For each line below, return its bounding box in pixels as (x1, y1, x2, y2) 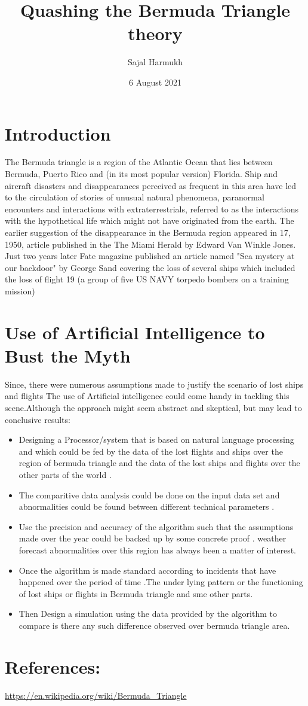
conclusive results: (5, 413, 70, 425)
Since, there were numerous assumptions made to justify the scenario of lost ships (5, 378, 304, 390)
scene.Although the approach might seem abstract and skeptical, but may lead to (5, 401, 302, 414)
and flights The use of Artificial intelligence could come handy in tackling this (5, 389, 289, 402)
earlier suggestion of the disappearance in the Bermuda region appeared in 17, (5, 226, 291, 238)
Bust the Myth (5, 343, 131, 367)
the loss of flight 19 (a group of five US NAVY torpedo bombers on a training (5, 273, 289, 285)
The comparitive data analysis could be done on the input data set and (19, 488, 280, 501)
